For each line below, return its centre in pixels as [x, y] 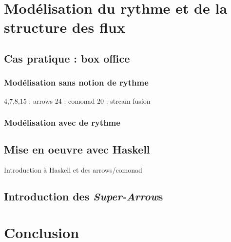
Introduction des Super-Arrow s [84, 196]
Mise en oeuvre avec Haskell [77, 149]
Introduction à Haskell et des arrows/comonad [73, 170]
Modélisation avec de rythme [62, 122]
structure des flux [65, 27]
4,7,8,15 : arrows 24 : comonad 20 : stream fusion [77, 100]
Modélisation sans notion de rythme [76, 82]
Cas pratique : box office [67, 58]
